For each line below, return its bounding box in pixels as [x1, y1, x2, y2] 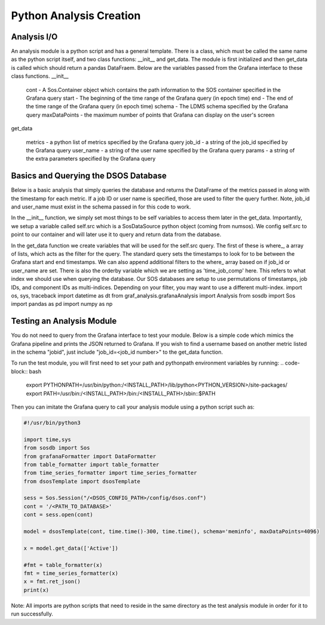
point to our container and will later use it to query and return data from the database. [11, 231, 222, 238]
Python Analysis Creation [11, 9, 141, 22]
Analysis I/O [11, 32, 58, 42]
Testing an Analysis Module [11, 316, 117, 326]
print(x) [23, 586, 50, 593]
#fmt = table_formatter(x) [23, 562, 103, 568]
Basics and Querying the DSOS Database [11, 171, 167, 181]
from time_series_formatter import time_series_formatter [23, 470, 197, 476]
